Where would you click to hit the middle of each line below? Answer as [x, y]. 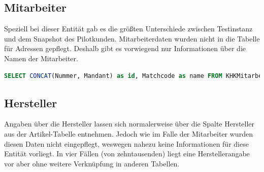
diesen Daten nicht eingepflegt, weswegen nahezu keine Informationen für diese [126, 143]
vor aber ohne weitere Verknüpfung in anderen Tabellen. [92, 163]
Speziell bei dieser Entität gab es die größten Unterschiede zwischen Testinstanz [128, 29]
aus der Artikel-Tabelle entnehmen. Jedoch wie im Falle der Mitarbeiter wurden [128, 133]
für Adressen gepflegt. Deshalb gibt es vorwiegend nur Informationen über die [125, 48]
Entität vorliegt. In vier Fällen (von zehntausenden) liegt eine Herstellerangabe [127, 154]
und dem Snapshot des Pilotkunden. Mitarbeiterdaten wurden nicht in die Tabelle [132, 38]
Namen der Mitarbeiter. [41, 58]
